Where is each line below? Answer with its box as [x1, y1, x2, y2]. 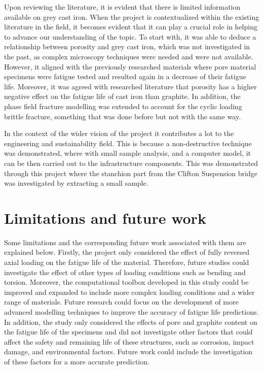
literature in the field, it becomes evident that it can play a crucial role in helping [4, 21, 257, 32]
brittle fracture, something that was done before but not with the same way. [4, 111, 241, 121]
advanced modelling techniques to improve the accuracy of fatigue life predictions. [4, 306, 259, 317]
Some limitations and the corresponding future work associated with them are [4, 237, 246, 247]
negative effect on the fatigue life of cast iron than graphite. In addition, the [4, 91, 241, 102]
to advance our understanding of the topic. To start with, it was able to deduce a [4, 31, 256, 42]
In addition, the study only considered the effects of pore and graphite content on [4, 316, 257, 327]
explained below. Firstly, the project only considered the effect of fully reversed [4, 247, 250, 257]
